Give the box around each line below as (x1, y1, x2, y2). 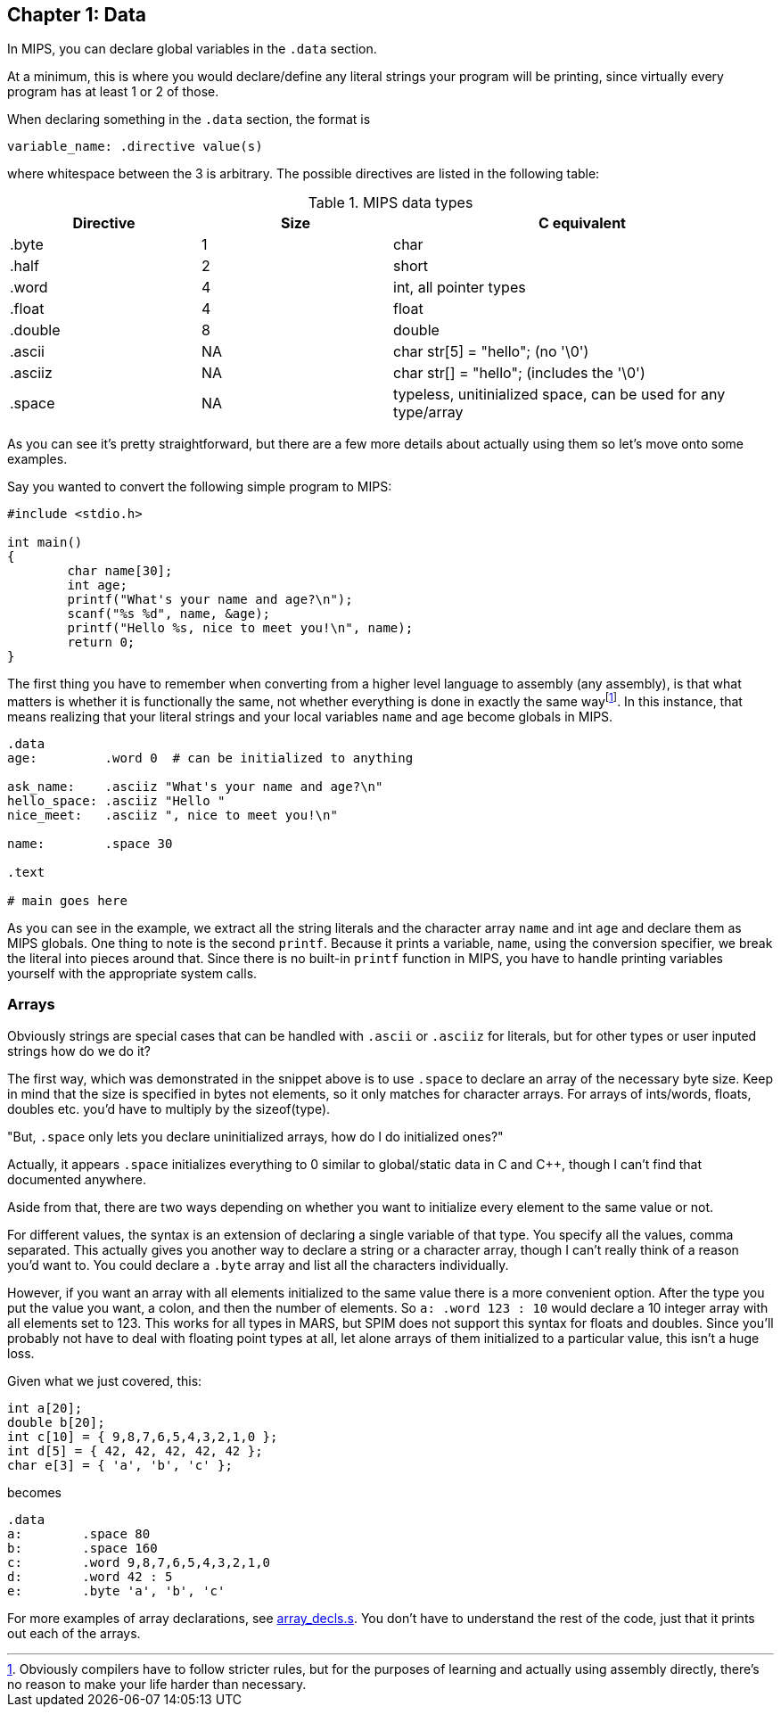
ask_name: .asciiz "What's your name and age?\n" (7, 779, 383, 795)
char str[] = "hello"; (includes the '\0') (393, 364, 645, 383)
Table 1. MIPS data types (308, 194, 473, 212)
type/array (393, 403, 464, 422)
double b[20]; (7, 1414, 105, 1430)
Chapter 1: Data (7, 4, 146, 26)
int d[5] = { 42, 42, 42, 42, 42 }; (7, 1443, 263, 1458)
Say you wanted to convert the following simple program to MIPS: (7, 479, 392, 495)
